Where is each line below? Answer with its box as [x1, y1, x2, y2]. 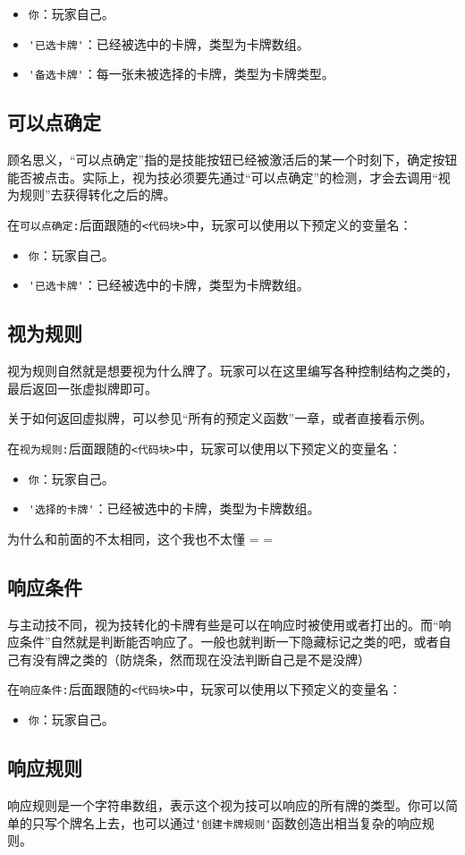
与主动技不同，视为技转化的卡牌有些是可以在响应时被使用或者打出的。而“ [7, 614, 439, 633]
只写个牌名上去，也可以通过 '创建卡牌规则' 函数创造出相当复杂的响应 [31, 813, 422, 832]
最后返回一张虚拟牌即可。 [7, 378, 157, 397]
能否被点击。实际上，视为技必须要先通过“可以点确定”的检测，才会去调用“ [7, 167, 438, 186]
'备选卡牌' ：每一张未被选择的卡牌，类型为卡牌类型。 [28, 64, 334, 83]
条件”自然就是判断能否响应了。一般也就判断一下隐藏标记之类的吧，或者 [19, 632, 439, 651]
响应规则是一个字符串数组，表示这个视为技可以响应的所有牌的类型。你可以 [7, 795, 445, 814]
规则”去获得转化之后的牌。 [19, 185, 176, 204]
